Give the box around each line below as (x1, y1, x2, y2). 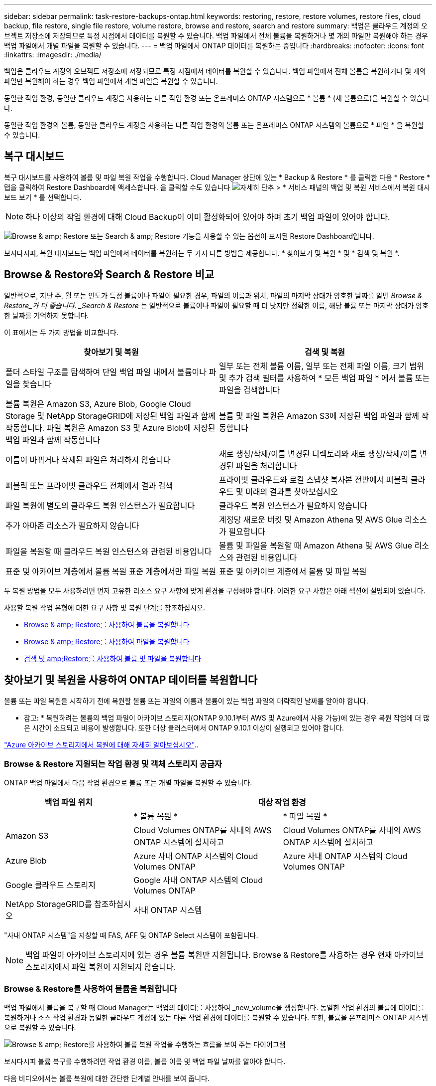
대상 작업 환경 (258, 797, 306, 808)
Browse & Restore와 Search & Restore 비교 (4, 268, 215, 281)
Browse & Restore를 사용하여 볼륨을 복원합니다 (4, 983, 177, 994)
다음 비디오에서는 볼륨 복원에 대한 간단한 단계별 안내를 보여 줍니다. (4, 1074, 210, 1083)
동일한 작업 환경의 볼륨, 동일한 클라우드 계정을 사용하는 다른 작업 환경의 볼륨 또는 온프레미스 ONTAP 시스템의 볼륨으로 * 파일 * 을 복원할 (4, 121, 424, 129)
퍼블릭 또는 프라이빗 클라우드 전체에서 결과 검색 (5, 480, 173, 491)
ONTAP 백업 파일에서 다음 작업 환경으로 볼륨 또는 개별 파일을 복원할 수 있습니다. (4, 778, 252, 787)
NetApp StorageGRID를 (5, 899, 92, 909)
